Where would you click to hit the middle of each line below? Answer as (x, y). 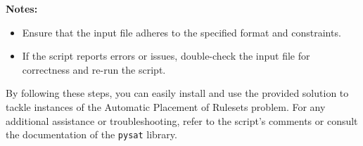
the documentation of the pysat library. (91, 134)
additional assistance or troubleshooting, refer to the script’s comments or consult (182, 120)
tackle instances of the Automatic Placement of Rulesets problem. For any (166, 106)
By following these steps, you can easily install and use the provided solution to (177, 93)
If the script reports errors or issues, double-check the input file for (166, 56)
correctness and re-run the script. (94, 69)
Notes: (22, 8)
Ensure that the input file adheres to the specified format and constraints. (181, 32)
